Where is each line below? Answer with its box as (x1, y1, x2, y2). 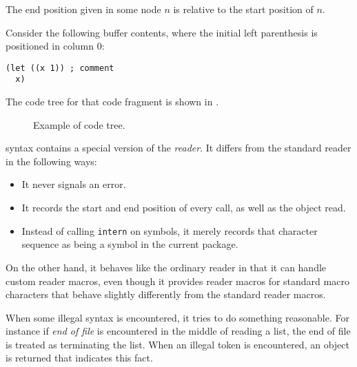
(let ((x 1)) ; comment (6, 63, 114, 73)
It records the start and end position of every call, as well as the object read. (21, 200, 346, 215)
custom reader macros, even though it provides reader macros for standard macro (6, 273, 349, 288)
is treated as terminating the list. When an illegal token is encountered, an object (6, 337, 349, 351)
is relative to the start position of (173, 2, 314, 16)
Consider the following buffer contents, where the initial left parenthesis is (6, 25, 318, 39)
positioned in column (6, 39, 94, 53)
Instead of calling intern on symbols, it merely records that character (21, 223, 318, 238)
